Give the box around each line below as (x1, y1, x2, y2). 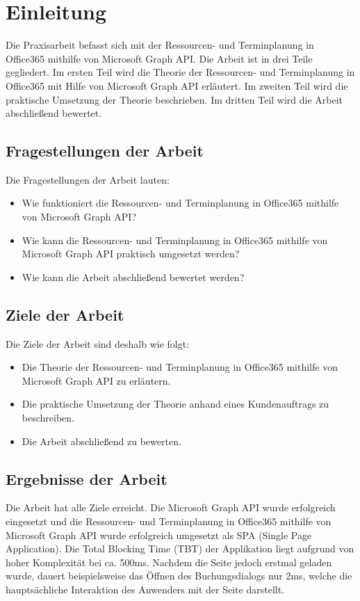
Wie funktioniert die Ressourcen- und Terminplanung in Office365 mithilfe (22, 195, 339, 210)
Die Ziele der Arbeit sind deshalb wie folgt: (6, 336, 190, 351)
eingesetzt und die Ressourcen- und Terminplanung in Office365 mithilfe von (6, 514, 332, 529)
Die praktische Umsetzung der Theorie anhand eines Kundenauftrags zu (22, 396, 329, 411)
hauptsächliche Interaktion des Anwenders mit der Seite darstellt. (6, 582, 285, 596)
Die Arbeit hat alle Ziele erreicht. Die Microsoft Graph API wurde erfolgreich (6, 500, 336, 515)
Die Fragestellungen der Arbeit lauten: (6, 172, 170, 186)
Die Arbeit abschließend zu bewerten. (22, 433, 181, 448)
